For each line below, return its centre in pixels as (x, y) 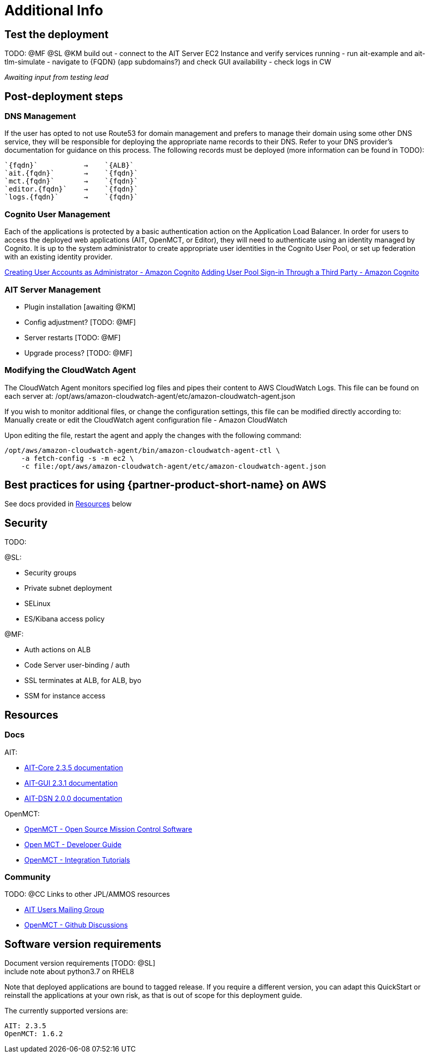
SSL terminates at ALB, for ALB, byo (83, 681)
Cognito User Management (57, 214)
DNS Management (40, 116)
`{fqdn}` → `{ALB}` (69, 165)
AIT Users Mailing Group (64, 910)
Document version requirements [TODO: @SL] (80, 963)
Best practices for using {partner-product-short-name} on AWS (165, 485)
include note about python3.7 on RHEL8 (69, 972)
